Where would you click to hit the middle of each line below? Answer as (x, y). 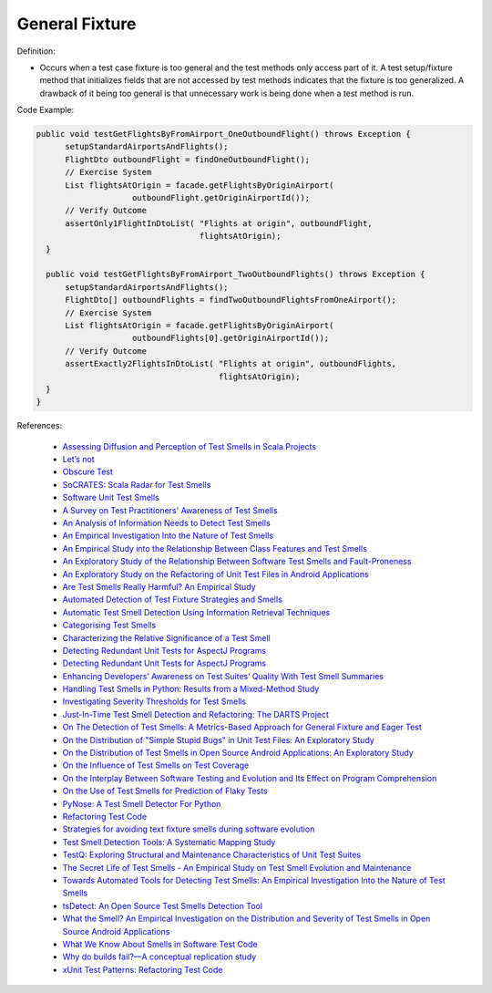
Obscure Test (88, 472)
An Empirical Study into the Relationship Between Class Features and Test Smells (215, 548)
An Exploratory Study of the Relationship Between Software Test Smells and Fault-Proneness (237, 562)
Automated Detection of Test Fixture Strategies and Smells (172, 600)
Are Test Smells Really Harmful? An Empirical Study (159, 586)
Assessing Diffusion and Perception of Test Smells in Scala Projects (190, 446)
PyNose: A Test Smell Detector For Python (142, 803)
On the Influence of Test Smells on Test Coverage (156, 765)
